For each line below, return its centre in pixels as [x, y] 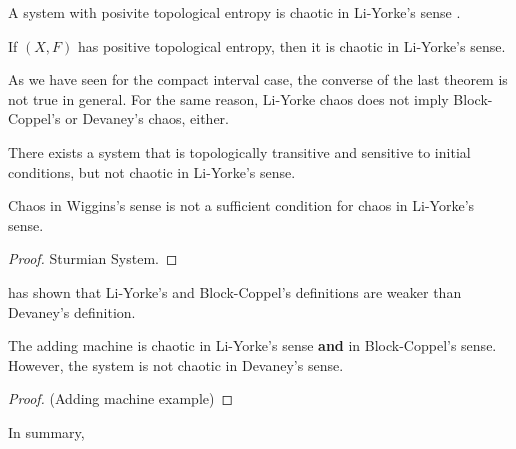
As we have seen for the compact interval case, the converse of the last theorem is [258, 79]
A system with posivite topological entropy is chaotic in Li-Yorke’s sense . [234, 12]
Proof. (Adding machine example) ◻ [121, 398]
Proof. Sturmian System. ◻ [93, 258]
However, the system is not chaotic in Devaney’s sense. [176, 364]
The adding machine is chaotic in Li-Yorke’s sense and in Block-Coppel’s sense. [252, 345]
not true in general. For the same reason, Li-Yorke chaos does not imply [228, 98]
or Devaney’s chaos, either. [147, 118]
